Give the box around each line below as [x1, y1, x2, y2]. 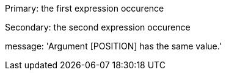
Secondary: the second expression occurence [5, 22, 191, 32]
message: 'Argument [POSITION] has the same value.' [5, 41, 222, 51]
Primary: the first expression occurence [5, 3, 164, 13]
